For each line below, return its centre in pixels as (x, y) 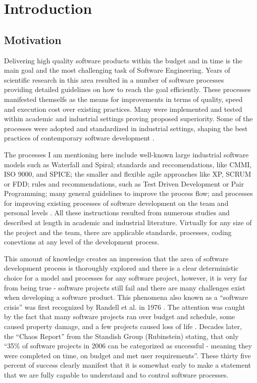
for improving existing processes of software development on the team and (116, 203)
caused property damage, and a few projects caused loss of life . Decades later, (123, 326)
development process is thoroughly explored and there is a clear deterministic (121, 268)
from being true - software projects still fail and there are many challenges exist (125, 287)
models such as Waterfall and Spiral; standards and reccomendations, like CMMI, (128, 164)
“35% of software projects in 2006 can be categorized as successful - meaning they (128, 346)
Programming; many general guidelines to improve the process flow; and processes (128, 193)
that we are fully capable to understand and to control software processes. (116, 374)
